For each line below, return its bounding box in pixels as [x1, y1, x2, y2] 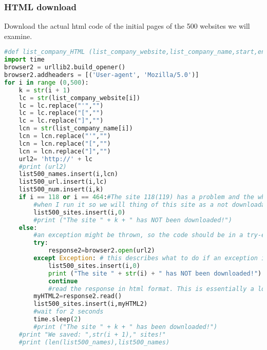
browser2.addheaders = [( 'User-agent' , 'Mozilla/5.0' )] [4, 71, 199, 79]
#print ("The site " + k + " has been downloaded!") [33, 323, 218, 330]
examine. [4, 30, 32, 41]
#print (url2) [18, 163, 67, 170]
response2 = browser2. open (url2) [48, 247, 155, 255]
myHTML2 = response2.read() [33, 293, 122, 300]
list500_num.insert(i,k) [18, 186, 104, 193]
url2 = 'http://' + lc [18, 155, 92, 163]
